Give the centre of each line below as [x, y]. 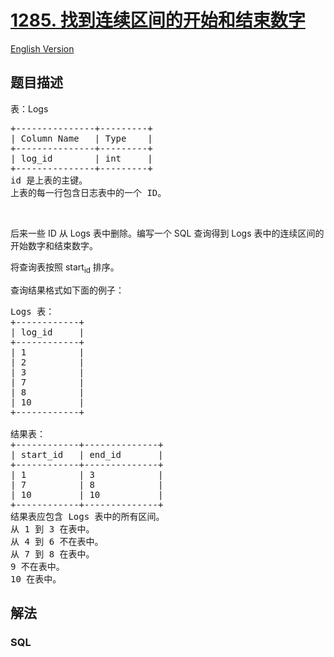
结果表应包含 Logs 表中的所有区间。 [87, 516]
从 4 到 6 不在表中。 [57, 541]
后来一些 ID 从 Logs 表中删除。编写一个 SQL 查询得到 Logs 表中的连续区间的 [167, 233]
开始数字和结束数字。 [54, 245]
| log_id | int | [81, 158]
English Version [42, 48]
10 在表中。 [36, 579]
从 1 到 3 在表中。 [52, 529]
